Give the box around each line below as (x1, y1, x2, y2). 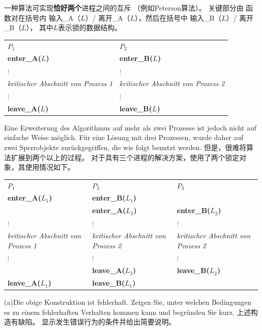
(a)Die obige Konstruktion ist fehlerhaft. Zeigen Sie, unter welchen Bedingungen (4, 297, 252, 307)
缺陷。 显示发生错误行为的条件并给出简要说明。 (18, 316, 176, 327)
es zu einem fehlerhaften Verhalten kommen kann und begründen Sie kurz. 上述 (4, 306, 251, 317)
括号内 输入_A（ (25, 12, 81, 23)
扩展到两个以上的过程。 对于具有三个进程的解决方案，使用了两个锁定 (11, 152, 239, 162)
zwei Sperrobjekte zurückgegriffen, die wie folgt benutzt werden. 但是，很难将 (4, 142, 246, 153)
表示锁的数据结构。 (58, 22, 122, 33)
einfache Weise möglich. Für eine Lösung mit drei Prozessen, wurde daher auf (4, 132, 243, 143)
